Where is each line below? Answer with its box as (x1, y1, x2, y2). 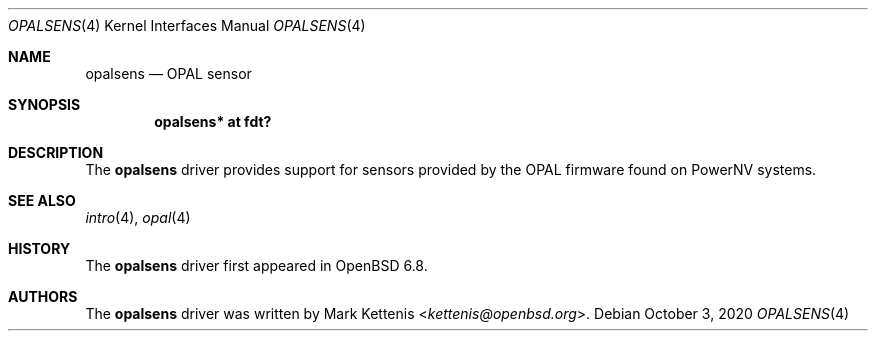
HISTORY (8, 240, 71, 257)
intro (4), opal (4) (85, 209, 191, 226)
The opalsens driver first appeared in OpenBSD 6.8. (85, 257, 428, 274)
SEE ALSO (8, 192, 76, 209)
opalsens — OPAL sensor (85, 65, 252, 82)
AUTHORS (8, 288, 78, 305)
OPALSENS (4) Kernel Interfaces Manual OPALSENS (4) (8, 17, 366, 34)
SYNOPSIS (8, 96, 81, 113)
